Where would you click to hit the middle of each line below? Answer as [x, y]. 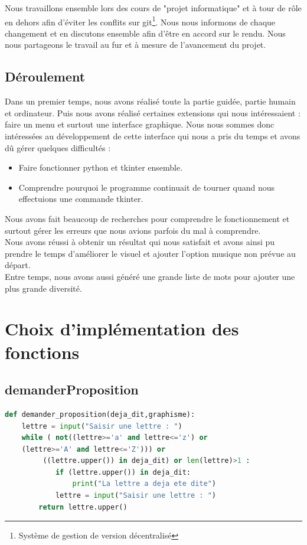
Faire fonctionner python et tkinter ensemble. [101, 167]
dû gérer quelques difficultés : [58, 147]
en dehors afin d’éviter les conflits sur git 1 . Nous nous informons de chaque [140, 21]
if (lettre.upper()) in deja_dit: [123, 472]
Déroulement [45, 76]
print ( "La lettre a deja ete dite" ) [144, 484]
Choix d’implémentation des [122, 329]
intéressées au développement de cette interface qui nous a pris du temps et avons [153, 136]
